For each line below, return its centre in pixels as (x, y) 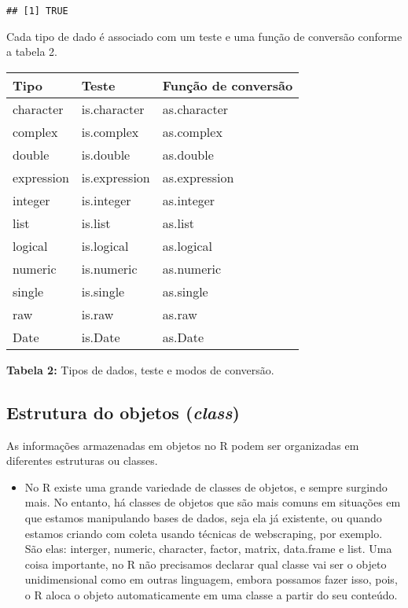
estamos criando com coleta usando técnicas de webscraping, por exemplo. (204, 533)
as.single (185, 291)
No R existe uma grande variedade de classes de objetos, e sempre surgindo (206, 486)
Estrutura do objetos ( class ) (123, 412)
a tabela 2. (32, 52)
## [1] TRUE (37, 11)
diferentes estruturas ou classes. (82, 461)
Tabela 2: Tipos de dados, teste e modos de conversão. (140, 369)
